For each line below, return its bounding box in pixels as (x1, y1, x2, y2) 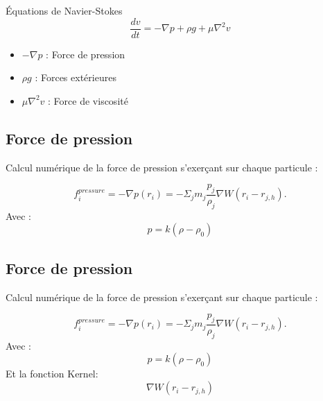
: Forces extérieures (35, 70, 116, 85)
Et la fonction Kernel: (6, 366, 98, 381)
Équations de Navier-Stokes (6, 3, 123, 17)
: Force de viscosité (48, 93, 128, 108)
